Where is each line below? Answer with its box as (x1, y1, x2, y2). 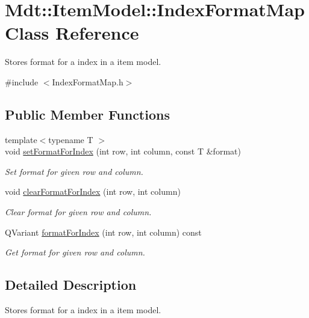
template (5, 133, 37, 145)
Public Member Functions (5, 105, 170, 123)
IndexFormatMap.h (52, 75, 123, 88)
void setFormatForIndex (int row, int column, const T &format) (5, 145, 241, 157)
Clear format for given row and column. (5, 206, 152, 218)
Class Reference (5, 20, 139, 45)
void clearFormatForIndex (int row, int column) (5, 185, 181, 198)
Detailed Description (5, 275, 137, 294)
